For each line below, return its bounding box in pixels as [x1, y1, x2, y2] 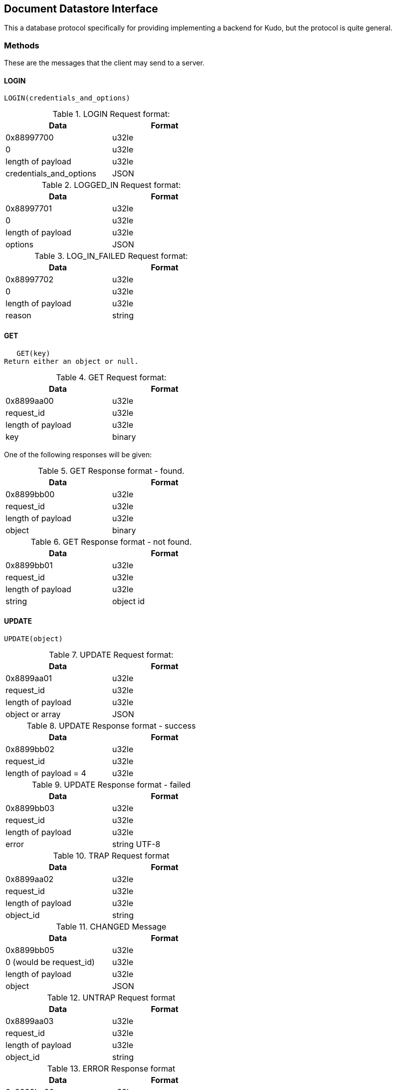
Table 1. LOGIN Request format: [52, 109, 170, 119]
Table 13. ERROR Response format [47, 1063, 176, 1074]
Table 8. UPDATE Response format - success [26, 720, 196, 731]
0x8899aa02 [5, 874, 54, 884]
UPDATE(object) [4, 634, 63, 643]
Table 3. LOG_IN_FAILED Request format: [34, 251, 188, 261]
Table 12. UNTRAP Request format [47, 992, 176, 1003]
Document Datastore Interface [4, 2, 158, 15]
